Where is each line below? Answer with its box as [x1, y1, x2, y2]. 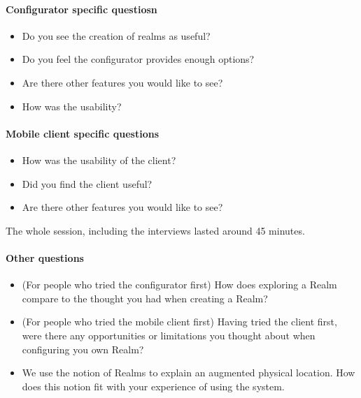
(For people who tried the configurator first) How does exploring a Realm [22, 277, 337, 292]
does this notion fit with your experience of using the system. [22, 378, 285, 393]
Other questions [6, 250, 84, 265]
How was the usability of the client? [22, 152, 176, 167]
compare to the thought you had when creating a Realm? [22, 290, 268, 305]
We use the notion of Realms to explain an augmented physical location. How [22, 365, 355, 380]
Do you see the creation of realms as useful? [22, 28, 211, 43]
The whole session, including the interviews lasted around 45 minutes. [6, 223, 305, 237]
